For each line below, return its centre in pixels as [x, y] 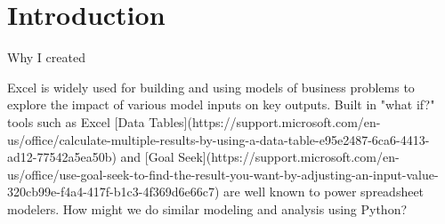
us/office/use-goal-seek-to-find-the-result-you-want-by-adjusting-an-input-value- [223, 174]
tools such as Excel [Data [76, 121]
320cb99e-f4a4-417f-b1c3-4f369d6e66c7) [113, 192]
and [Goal [147, 157]
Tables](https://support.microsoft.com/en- [265, 121]
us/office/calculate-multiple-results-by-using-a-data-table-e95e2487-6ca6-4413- [218, 139]
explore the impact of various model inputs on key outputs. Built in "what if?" [221, 104]
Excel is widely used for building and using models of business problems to [211, 87]
